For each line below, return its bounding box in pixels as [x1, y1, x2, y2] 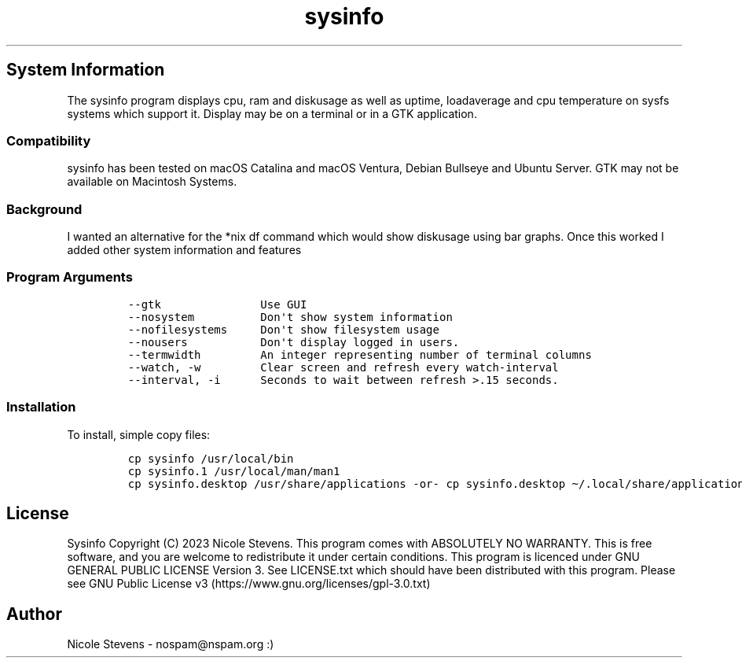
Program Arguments [6, 269, 133, 286]
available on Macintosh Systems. [67, 175, 237, 189]
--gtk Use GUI [127, 297, 307, 311]
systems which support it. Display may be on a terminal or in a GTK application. [67, 106, 477, 120]
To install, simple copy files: [67, 427, 211, 441]
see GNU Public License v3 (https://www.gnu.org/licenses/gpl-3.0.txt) [67, 577, 431, 591]
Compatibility [6, 132, 91, 149]
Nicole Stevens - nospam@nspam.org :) [67, 637, 274, 651]
